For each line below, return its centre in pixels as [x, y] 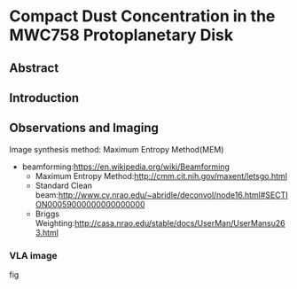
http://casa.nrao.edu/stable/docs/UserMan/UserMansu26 [180, 223]
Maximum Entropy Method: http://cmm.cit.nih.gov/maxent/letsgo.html [161, 176]
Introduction [44, 98]
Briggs [47, 214]
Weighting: [55, 223]
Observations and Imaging [84, 128]
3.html [47, 232]
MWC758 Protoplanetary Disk [121, 35]
